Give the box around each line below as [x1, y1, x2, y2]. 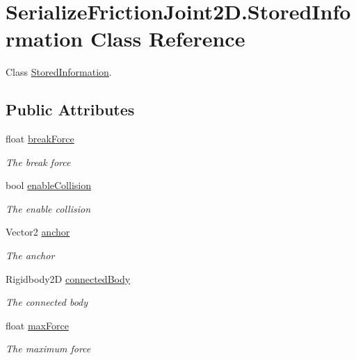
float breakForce [6, 131, 74, 146]
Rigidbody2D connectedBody [6, 271, 131, 286]
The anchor [6, 248, 55, 263]
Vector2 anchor [6, 224, 70, 239]
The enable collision [6, 201, 91, 215]
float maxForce [6, 318, 69, 332]
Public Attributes [6, 99, 135, 120]
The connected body [6, 295, 88, 309]
